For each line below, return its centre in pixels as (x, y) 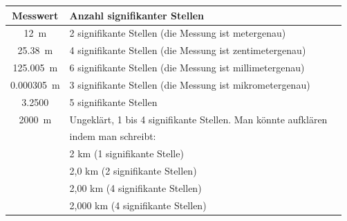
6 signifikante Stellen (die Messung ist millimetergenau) (187, 68)
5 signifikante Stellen (113, 101)
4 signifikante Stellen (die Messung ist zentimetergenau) (188, 50)
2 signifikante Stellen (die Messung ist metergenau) (178, 33)
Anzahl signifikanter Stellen (137, 15)
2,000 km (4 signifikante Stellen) (138, 205)
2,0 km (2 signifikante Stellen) (133, 171)
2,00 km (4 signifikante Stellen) (135, 187)
